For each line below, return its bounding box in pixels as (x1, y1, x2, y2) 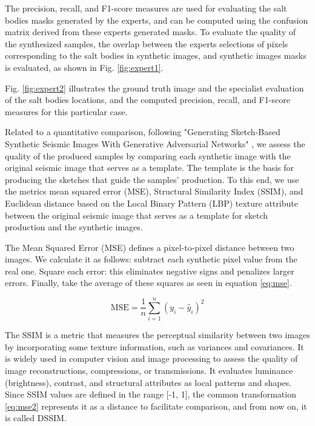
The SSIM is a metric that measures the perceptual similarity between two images (5, 328, 310, 341)
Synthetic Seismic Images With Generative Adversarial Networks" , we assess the (5, 137, 305, 150)
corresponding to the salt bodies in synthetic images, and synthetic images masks (5, 49, 307, 62)
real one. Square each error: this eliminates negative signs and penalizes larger (5, 264, 294, 277)
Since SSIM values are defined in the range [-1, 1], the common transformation (5, 388, 296, 401)
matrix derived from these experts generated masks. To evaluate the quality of (5, 25, 296, 38)
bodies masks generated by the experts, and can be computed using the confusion (5, 13, 308, 26)
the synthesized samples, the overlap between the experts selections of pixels (5, 37, 288, 50)
